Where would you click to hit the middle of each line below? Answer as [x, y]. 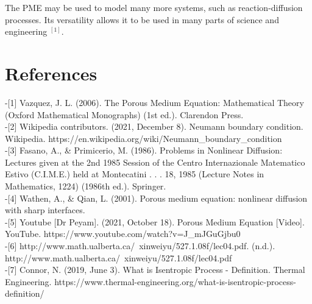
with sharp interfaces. [45, 210]
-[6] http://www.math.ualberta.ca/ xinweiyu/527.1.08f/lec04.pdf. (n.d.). [140, 246]
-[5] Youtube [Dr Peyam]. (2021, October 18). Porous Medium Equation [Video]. [155, 221]
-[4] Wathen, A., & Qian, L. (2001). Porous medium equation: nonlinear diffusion [156, 198]
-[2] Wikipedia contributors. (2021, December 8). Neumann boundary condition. [154, 126]
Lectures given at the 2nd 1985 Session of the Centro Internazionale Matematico [155, 162]
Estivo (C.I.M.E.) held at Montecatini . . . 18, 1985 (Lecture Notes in [135, 174]
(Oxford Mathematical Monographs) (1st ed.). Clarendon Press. [124, 114]
